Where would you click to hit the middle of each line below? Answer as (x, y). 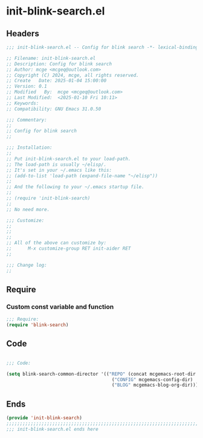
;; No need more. (28, 209)
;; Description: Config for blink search (59, 64)
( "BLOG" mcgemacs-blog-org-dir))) (155, 385)
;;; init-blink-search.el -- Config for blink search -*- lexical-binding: (104, 47)
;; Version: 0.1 (27, 87)
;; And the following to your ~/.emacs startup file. (76, 187)
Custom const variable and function (60, 307)
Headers (23, 34)
